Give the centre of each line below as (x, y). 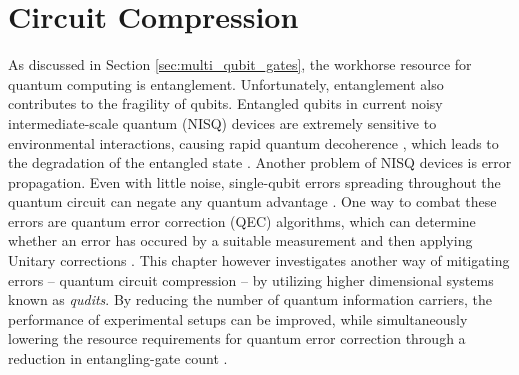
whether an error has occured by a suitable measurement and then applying (240, 240)
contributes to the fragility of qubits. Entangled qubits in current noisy (225, 103)
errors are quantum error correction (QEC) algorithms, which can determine (242, 220)
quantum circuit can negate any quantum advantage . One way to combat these (252, 201)
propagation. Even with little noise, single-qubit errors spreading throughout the (254, 181)
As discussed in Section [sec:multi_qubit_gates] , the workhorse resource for (240, 64)
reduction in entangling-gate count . (118, 358)
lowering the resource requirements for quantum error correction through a (237, 338)
